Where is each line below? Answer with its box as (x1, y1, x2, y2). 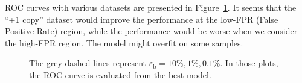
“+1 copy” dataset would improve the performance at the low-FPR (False (5, 13, 278, 25)
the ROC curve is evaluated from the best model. (29, 68, 211, 81)
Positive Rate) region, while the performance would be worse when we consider (5, 25, 298, 37)
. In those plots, (220, 57, 278, 69)
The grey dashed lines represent (29, 57, 146, 69)
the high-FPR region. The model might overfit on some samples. (5, 36, 243, 49)
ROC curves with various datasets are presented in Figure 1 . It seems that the (5, 1, 297, 13)
